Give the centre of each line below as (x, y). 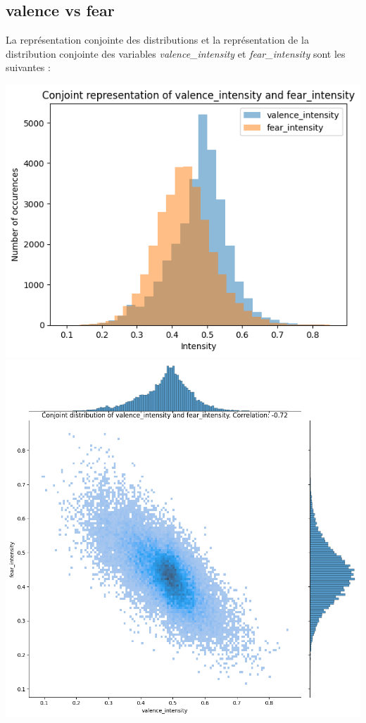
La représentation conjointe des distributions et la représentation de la (157, 40)
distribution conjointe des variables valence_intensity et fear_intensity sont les (176, 53)
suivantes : (28, 67)
